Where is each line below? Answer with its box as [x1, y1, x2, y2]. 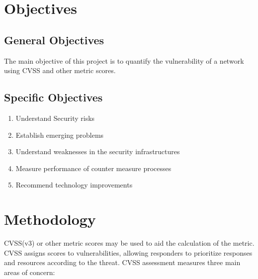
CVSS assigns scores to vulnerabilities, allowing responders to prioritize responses [4, 247, 253, 258]
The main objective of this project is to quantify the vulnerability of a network [4, 55, 244, 66]
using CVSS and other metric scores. [4, 65, 116, 76]
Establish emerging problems [15, 129, 104, 140]
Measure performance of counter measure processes [15, 163, 172, 173]
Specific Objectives [4, 90, 103, 105]
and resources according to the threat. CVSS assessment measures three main [4, 257, 241, 268]
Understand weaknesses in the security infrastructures [15, 146, 180, 157]
